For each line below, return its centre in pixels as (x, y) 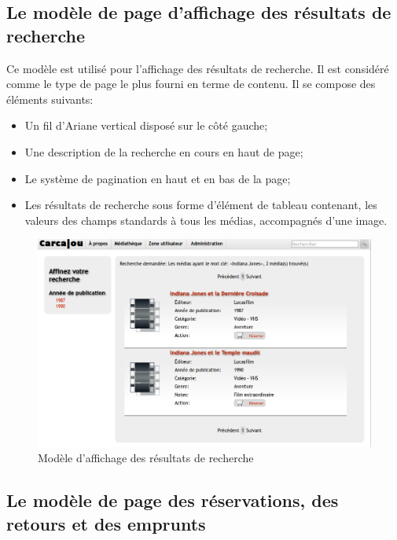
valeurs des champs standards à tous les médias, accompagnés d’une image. (206, 220)
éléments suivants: (50, 99)
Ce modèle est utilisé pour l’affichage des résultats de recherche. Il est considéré (198, 68)
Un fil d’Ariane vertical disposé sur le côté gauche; (146, 125)
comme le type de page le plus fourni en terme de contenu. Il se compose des (191, 84)
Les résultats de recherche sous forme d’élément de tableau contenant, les (201, 205)
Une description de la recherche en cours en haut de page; (164, 151)
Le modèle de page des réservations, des (173, 500)
